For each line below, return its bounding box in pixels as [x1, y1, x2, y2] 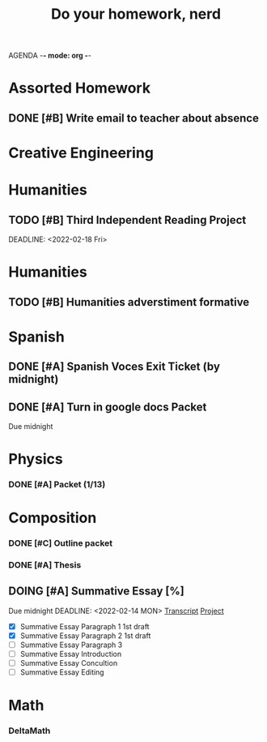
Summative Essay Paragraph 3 [19, 640, 123, 650]
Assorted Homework [8, 79, 151, 97]
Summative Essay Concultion [19, 658, 118, 668]
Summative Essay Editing [19, 667, 104, 677]
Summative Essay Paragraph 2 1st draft [19, 630, 151, 641]
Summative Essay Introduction [19, 650, 122, 659]
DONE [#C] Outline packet [8, 538, 113, 549]
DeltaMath [8, 725, 51, 736]
